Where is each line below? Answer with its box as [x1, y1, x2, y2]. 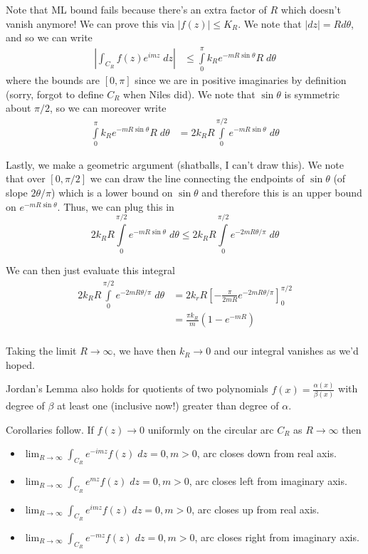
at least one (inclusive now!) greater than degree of [57, 398, 279, 413]
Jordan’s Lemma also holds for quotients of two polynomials [6, 381, 268, 396]
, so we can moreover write [50, 100, 167, 115]
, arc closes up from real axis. [191, 501, 320, 516]
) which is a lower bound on [51, 185, 173, 200]
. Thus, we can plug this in [57, 199, 174, 214]
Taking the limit [6, 343, 77, 358]
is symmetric [284, 86, 340, 101]
